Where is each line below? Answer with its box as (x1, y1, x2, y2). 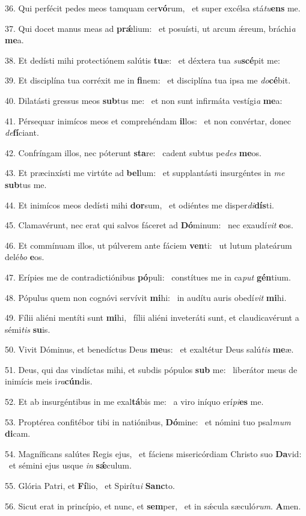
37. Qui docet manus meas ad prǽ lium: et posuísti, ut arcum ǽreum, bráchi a (5, 22, 296, 34)
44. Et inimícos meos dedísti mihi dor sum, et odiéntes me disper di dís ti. (5, 198, 274, 211)
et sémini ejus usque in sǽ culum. (8, 459, 132, 472)
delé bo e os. (5, 250, 44, 263)
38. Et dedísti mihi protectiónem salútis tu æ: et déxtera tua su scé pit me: (5, 53, 280, 66)
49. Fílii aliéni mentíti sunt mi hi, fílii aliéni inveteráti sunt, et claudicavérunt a (5, 311, 299, 324)
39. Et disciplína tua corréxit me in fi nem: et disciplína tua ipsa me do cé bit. (5, 74, 291, 87)
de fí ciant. (5, 126, 39, 139)
